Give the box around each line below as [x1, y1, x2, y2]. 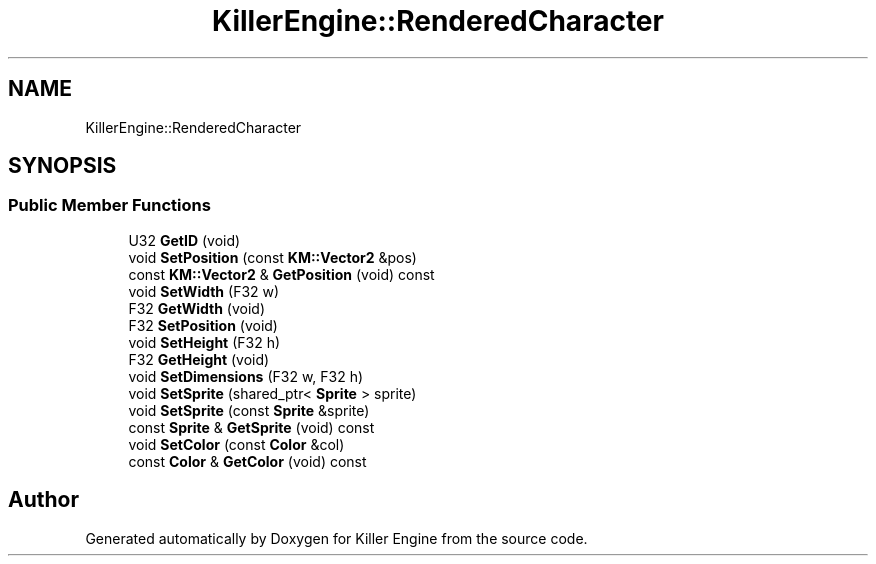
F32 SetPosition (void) [128, 316, 278, 334]
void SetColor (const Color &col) [128, 435, 345, 453]
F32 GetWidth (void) [128, 299, 266, 317]
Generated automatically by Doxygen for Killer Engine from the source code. [85, 529, 588, 547]
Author [8, 487, 79, 513]
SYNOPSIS [8, 153, 117, 179]
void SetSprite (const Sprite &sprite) [128, 401, 370, 419]
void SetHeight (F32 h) [128, 333, 281, 351]
